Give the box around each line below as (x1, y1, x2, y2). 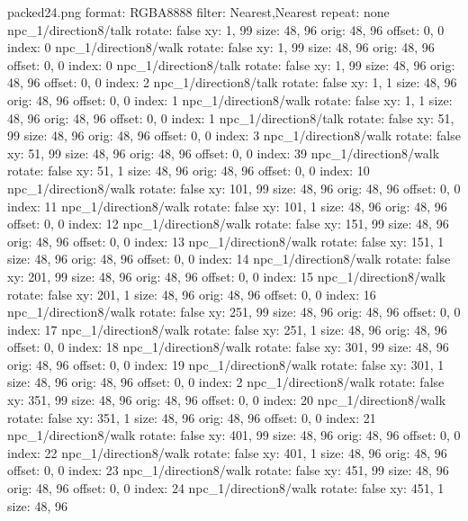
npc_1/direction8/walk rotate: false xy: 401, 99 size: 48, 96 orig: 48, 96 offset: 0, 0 (7, 426, 461, 445)
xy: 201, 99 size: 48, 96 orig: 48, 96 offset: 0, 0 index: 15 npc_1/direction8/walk (7, 266, 446, 285)
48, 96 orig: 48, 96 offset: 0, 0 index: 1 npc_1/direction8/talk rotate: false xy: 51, (7, 108, 454, 127)
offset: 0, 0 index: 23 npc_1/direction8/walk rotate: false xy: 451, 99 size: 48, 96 (7, 461, 449, 480)
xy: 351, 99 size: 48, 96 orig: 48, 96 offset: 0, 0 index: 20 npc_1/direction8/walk (7, 391, 446, 409)
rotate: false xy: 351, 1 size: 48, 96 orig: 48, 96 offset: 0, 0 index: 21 (7, 408, 376, 427)
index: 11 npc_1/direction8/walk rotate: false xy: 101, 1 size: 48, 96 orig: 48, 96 (7, 196, 447, 215)
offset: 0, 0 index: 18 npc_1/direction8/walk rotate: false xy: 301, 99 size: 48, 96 (7, 337, 449, 356)
